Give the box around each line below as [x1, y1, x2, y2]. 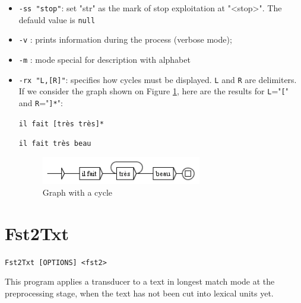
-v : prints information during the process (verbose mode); [18, 33, 232, 46]
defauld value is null [18, 13, 96, 25]
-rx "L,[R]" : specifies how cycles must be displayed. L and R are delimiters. [18, 73, 297, 85]
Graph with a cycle [42, 186, 112, 199]
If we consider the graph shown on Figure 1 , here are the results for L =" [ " [18, 85, 289, 97]
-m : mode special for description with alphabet [18, 53, 191, 65]
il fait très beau [18, 139, 91, 148]
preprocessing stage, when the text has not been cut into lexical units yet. [5, 286, 274, 299]
